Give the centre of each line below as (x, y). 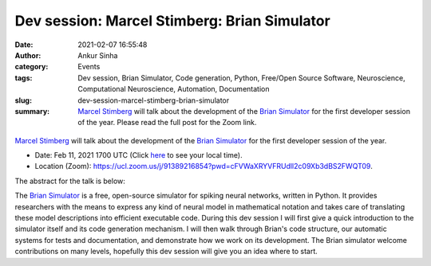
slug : (23, 100)
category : (32, 67)
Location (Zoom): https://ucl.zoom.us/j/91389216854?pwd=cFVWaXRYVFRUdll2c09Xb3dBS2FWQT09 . (204, 166)
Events (89, 67)
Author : (28, 55)
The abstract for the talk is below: (70, 181)
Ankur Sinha (98, 55)
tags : (24, 78)
